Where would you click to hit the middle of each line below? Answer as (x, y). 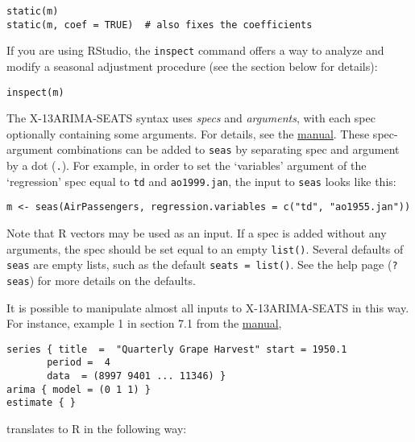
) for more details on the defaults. (112, 280)
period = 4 (79, 363)
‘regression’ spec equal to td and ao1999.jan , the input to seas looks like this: (201, 181)
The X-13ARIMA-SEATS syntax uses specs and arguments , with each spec (191, 118)
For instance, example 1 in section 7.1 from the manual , (144, 323)
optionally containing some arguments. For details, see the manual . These (188, 133)
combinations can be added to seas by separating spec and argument (228, 149)
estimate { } (41, 403)
